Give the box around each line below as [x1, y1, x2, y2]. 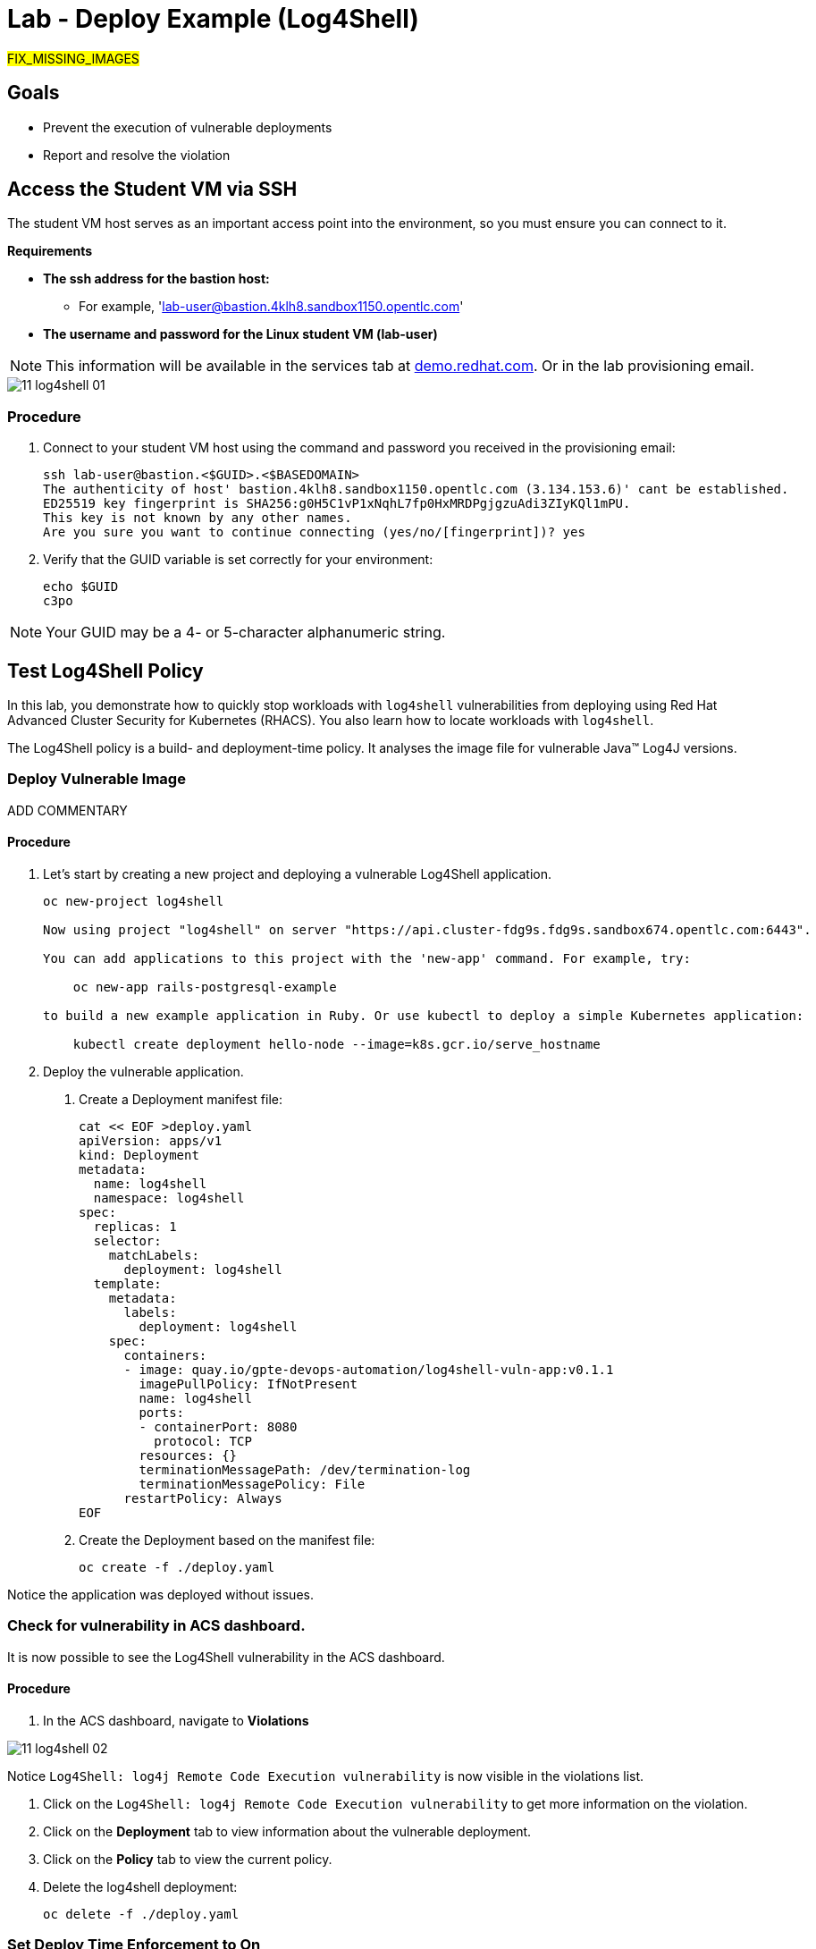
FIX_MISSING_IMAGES [7, 50, 139, 66]
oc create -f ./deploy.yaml [79, 1560, 275, 1574]
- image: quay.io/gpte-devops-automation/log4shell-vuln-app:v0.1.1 [123, 1363, 614, 1377]
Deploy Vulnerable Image [7, 770, 186, 789]
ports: [139, 1405, 185, 1420]
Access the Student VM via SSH [7, 178, 298, 201]
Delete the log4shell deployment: [43, 1878, 238, 1894]
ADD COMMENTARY [7, 802, 128, 818]
